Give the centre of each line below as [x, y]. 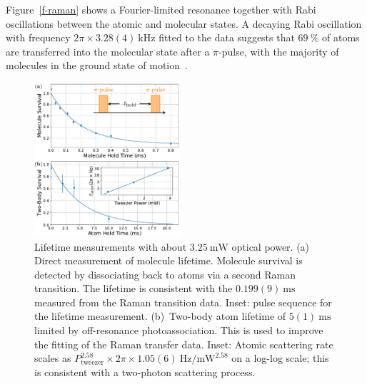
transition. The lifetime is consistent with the [134, 288]
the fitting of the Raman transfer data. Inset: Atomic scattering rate [184, 344]
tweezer [92, 362]
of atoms [341, 37]
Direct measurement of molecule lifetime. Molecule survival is [169, 260]
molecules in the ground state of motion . [97, 65]
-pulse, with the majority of [279, 51]
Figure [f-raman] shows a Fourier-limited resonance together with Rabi [161, 9]
